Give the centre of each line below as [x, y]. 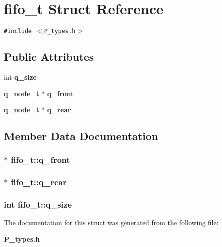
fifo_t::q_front [40, 160]
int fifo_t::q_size [38, 204]
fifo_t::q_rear [39, 182]
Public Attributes [49, 57]
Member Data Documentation [81, 136]
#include [18, 31]
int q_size [20, 77]
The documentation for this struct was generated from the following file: [111, 222]
